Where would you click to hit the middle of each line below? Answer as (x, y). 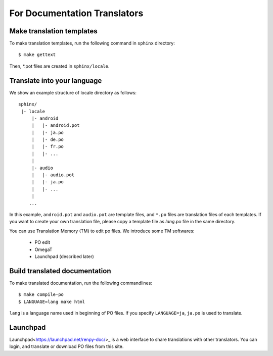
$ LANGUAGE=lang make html (52, 301)
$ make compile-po (41, 295)
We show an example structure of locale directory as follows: (73, 92)
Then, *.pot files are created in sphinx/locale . (59, 66)
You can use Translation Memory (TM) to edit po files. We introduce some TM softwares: (102, 231)
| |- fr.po (48, 147)
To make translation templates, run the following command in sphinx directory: (92, 43)
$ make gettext (37, 55)
